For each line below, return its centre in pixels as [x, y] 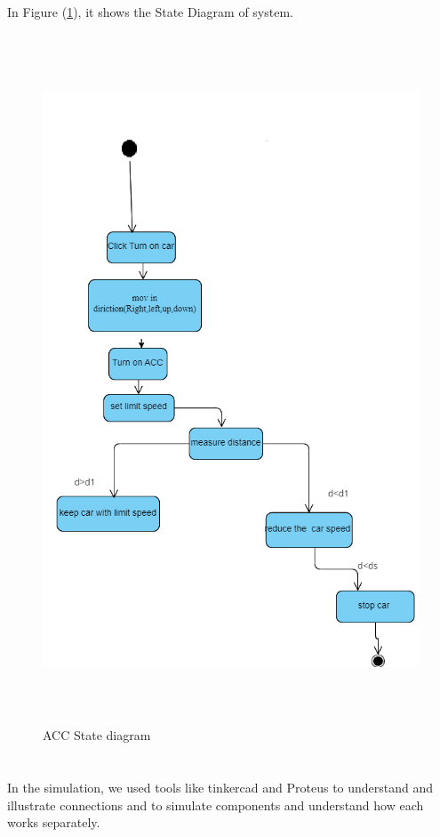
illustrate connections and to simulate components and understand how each [216, 805]
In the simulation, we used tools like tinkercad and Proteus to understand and [220, 788]
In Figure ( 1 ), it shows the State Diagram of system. [150, 12]
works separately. [54, 822]
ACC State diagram [97, 735]
